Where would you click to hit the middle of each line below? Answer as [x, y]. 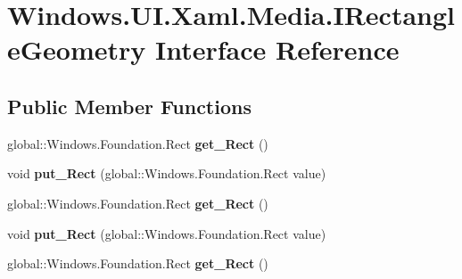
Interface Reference [277, 49]
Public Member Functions [129, 106]
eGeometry [77, 49]
